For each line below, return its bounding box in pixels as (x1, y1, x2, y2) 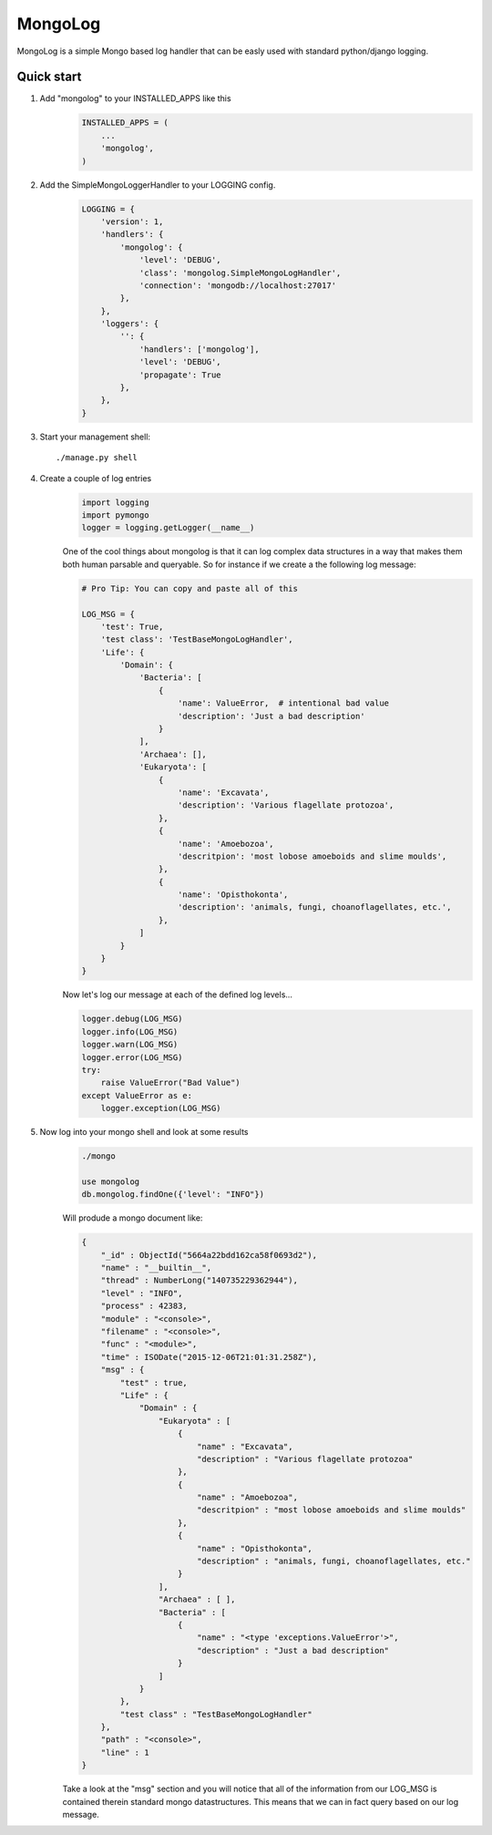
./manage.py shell (56, 452, 138, 463)
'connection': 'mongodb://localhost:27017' (138, 280, 337, 291)
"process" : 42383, (100, 1301, 189, 1312)
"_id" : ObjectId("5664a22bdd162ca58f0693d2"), (100, 1250, 318, 1260)
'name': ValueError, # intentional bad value (178, 698, 390, 708)
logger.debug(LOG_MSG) (81, 1014, 183, 1025)
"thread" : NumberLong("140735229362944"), (100, 1275, 298, 1285)
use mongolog (81, 1176, 140, 1187)
